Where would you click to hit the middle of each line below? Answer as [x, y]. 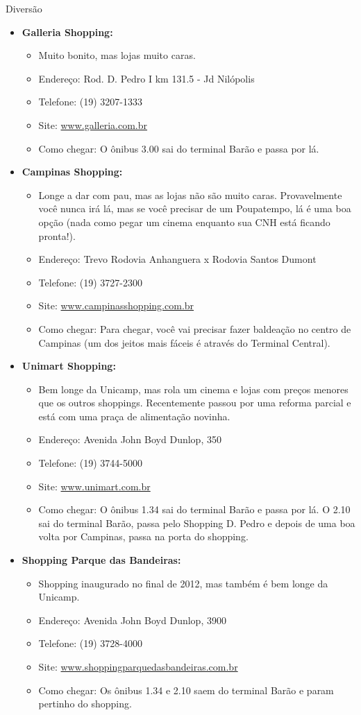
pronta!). [57, 235]
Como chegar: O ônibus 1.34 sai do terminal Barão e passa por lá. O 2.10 [194, 509]
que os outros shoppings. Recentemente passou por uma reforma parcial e [195, 403]
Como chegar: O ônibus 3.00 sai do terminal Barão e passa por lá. [179, 148]
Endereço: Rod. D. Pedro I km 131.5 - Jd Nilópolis [146, 78]
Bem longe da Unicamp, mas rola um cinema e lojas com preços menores [193, 389]
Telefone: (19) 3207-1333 [90, 102]
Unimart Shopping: [69, 366]
